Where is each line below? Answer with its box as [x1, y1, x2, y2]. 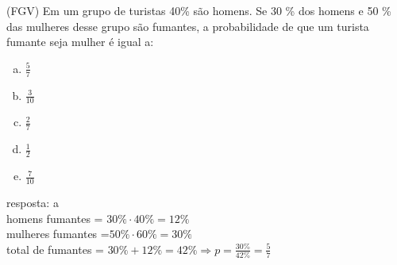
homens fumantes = [6, 209, 103, 226]
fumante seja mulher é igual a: [6, 33, 154, 50]
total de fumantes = [6, 240, 104, 257]
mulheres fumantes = [6, 225, 110, 242]
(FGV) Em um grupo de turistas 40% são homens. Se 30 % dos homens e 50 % [6, 2, 391, 18]
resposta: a [6, 194, 59, 210]
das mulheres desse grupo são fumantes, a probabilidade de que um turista [6, 17, 369, 34]
